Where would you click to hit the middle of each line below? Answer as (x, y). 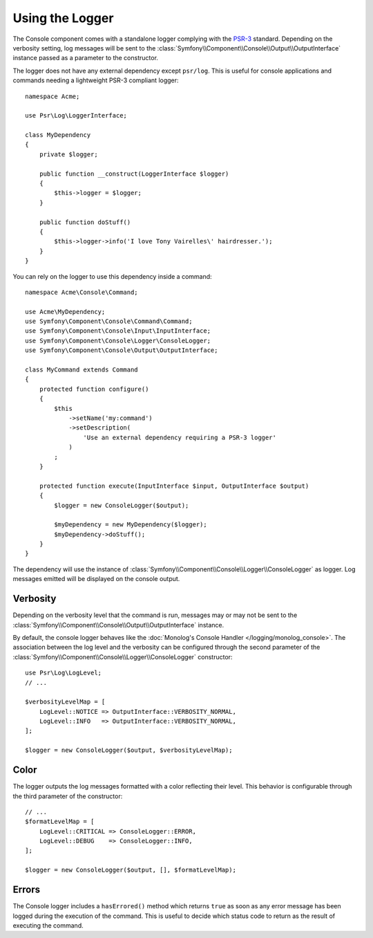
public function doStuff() (85, 222)
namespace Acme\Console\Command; (82, 292)
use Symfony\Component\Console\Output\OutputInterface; (122, 350)
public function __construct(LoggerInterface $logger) (134, 174)
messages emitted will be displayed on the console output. (96, 579)
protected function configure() (94, 389)
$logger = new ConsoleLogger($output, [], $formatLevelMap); (131, 870)
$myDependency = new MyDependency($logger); (131, 525)
